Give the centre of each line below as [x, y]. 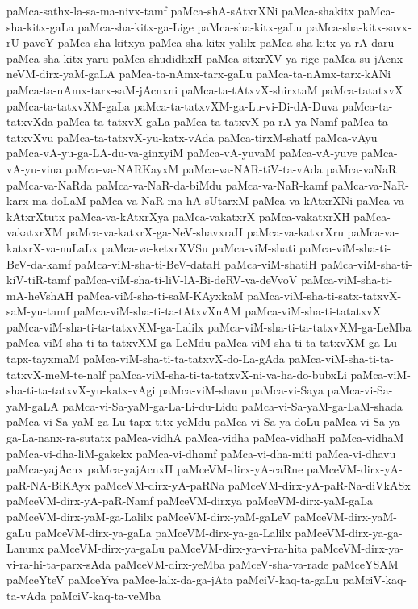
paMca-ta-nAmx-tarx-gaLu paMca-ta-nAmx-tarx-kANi [255, 74]
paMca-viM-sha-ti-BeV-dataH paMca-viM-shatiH [196, 263]
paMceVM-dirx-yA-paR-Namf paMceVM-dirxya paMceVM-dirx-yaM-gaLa [190, 501]
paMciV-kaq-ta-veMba [106, 595]
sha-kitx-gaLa [40, 26]
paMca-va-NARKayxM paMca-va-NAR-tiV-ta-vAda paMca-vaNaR [231, 168]
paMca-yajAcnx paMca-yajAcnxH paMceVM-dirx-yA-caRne [155, 469]
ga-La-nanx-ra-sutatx [59, 438]
